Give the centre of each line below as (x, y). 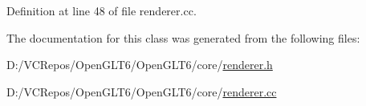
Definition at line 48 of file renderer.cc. (102, 10)
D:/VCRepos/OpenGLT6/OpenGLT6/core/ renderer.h (140, 65)
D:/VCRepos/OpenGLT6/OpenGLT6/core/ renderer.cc (142, 91)
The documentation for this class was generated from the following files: (183, 37)
